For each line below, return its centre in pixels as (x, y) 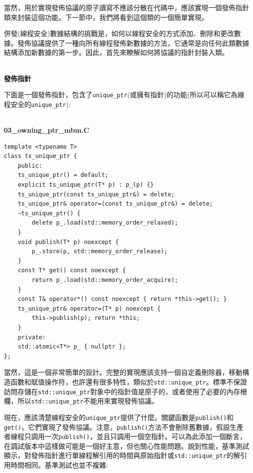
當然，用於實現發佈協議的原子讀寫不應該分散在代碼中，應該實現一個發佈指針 (126, 7)
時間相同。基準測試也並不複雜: (59, 465)
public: (30, 166)
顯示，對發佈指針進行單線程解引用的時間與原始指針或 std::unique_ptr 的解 (122, 455)
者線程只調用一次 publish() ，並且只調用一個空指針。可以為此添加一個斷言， (125, 436)
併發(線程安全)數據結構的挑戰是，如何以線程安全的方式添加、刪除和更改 (119, 33)
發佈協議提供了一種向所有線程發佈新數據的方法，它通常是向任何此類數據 (133, 43)
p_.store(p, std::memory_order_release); (100, 252)
